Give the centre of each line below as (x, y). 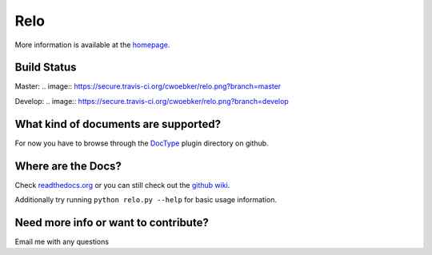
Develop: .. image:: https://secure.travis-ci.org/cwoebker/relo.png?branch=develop (152, 101)
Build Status (46, 68)
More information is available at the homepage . (92, 45)
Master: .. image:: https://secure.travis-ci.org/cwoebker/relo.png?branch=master (148, 86)
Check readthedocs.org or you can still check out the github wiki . (122, 185)
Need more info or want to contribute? (112, 223)
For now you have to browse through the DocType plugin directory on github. (142, 143)
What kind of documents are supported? (118, 124)
